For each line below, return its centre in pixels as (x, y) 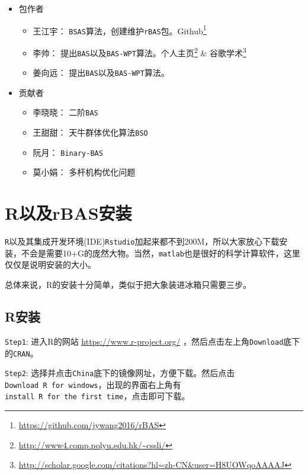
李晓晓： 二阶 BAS (65, 112)
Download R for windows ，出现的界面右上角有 (93, 384)
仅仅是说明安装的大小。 (50, 264)
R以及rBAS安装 (68, 213)
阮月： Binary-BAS (68, 152)
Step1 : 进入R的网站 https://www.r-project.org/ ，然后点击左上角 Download (144, 341)
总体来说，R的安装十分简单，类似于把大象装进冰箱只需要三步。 (128, 285)
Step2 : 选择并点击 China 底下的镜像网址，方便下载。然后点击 (120, 373)
